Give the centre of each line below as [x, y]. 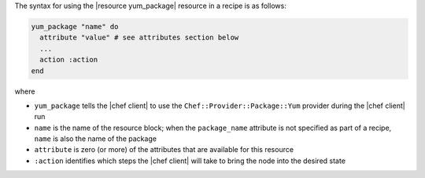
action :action [69, 60]
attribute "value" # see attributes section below [139, 38]
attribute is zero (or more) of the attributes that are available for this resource [164, 150]
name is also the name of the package [96, 139]
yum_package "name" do [75, 26]
